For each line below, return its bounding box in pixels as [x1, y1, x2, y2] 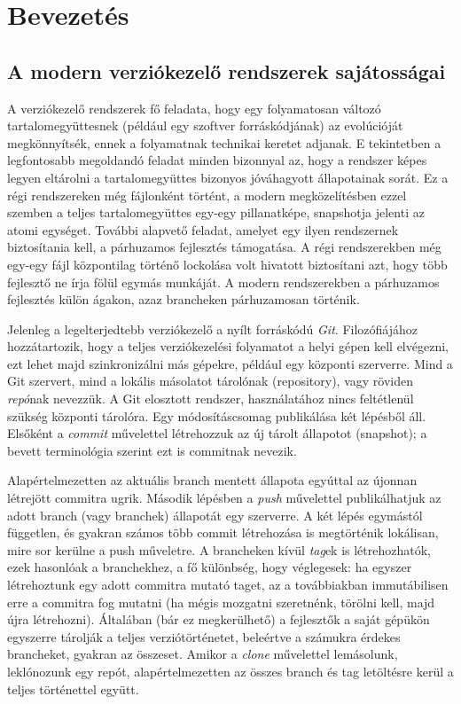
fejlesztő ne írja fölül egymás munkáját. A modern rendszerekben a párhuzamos [7, 272, 440, 291]
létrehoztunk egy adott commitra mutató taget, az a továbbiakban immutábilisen [7, 575, 449, 594]
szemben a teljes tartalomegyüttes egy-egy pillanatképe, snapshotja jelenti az [7, 203, 425, 222]
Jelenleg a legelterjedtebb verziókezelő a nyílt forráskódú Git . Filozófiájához [7, 319, 418, 338]
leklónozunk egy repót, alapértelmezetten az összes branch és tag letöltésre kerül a [7, 661, 454, 680]
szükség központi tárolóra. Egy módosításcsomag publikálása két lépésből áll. [7, 406, 426, 425]
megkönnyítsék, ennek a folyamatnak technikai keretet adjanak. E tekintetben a [7, 133, 441, 152]
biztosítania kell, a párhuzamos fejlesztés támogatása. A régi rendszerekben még [7, 238, 441, 256]
